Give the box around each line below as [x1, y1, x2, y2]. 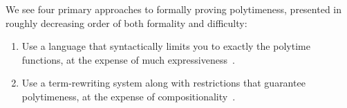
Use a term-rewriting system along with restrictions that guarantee [21, 75, 306, 90]
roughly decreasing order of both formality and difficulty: [6, 15, 247, 30]
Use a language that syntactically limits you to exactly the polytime [21, 39, 310, 53]
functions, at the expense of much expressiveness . [21, 52, 235, 66]
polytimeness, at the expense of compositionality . [21, 89, 236, 103]
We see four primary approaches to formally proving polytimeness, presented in [6, 2, 342, 16]
